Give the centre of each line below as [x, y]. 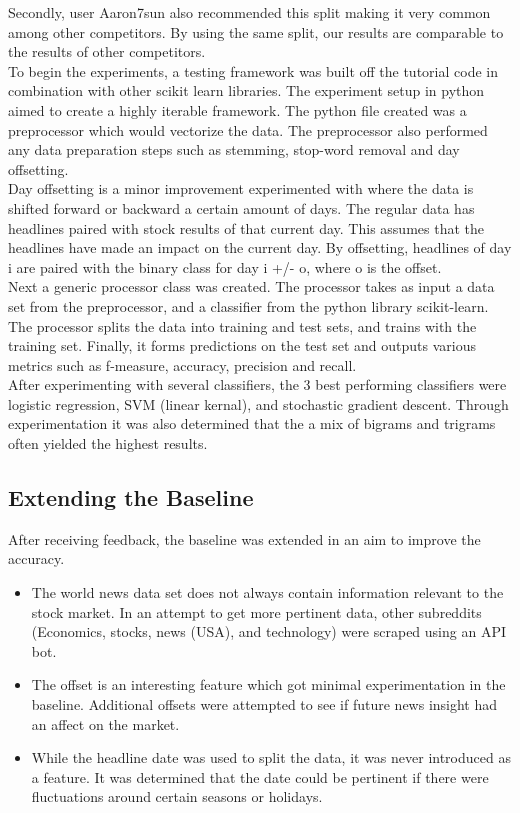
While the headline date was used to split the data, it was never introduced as [271, 757]
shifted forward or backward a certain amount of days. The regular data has [241, 207]
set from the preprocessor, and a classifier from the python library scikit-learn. [248, 305]
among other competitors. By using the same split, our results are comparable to [256, 31]
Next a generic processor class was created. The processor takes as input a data [251, 286]
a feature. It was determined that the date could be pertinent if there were [260, 776]
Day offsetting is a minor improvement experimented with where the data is [241, 188]
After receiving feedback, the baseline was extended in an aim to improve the [244, 538]
